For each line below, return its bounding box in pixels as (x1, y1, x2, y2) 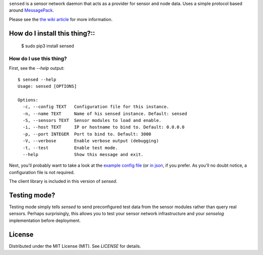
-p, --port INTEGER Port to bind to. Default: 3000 (22, 131, 151, 137)
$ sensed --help (18, 77, 56, 82)
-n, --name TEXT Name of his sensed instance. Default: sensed (22, 111, 188, 117)
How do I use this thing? (9, 55, 67, 62)
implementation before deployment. (9, 217, 81, 223)
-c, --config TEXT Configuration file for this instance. (22, 104, 169, 110)
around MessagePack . (9, 7, 55, 13)
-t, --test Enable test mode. (22, 145, 118, 151)
